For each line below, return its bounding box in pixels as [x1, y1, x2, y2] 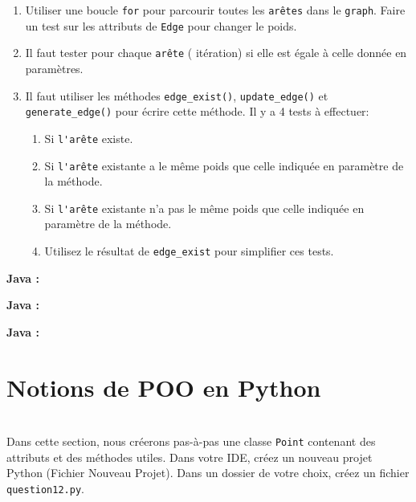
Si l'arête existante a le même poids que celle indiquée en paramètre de [44, 157, 404, 173]
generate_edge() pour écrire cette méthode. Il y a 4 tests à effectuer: [25, 103, 369, 120]
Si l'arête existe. [44, 129, 133, 146]
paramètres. [25, 59, 84, 76]
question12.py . [6, 480, 84, 497]
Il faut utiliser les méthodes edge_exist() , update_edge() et [25, 87, 328, 104]
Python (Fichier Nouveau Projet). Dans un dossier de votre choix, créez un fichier [6, 464, 410, 481]
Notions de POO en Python [6, 370, 321, 403]
